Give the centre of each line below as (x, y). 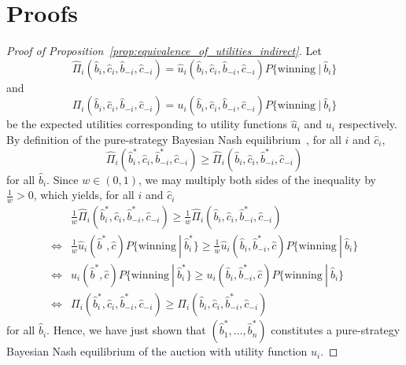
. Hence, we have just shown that (126, 330)
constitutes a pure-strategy (336, 330)
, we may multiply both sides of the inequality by (257, 179)
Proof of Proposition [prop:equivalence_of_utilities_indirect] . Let (164, 51)
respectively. (368, 124)
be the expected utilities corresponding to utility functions (147, 124)
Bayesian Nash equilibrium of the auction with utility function (157, 351)
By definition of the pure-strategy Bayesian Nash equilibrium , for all (174, 139)
